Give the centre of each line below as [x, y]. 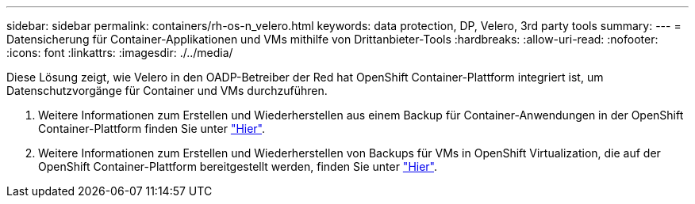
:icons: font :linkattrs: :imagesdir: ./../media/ [120, 53]
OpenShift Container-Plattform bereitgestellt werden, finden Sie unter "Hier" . [238, 166]
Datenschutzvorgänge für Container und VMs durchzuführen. [167, 91]
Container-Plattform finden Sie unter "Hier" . [152, 128]
